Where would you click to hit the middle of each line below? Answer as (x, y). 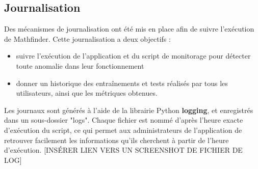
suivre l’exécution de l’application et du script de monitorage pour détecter (133, 56)
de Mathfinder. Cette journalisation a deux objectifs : (87, 38)
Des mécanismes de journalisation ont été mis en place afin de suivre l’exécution (129, 29)
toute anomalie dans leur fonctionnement (80, 65)
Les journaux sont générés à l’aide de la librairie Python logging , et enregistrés (129, 110)
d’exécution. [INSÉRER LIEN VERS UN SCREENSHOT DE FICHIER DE (123, 150)
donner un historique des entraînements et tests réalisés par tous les (122, 83)
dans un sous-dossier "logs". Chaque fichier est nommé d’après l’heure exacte (124, 120)
